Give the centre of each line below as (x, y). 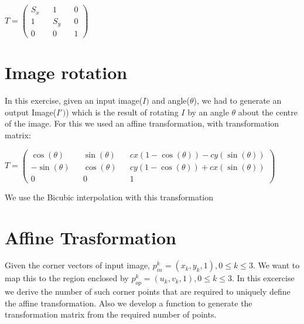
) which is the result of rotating (122, 112)
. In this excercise (263, 278)
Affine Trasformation (90, 237)
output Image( (31, 112)
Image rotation (66, 72)
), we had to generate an (238, 100)
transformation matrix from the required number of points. (111, 314)
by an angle (208, 112)
